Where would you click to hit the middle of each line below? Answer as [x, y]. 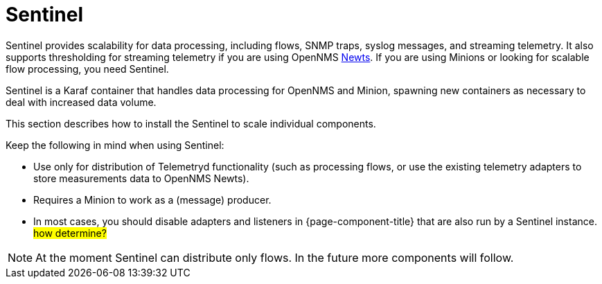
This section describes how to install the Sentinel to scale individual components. [191, 123]
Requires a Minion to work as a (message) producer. [152, 199]
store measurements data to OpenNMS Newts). [141, 178]
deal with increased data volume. [81, 102]
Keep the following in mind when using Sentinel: [115, 145]
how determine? [70, 233]
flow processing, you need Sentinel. [87, 69]
